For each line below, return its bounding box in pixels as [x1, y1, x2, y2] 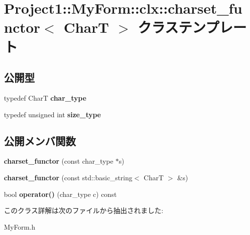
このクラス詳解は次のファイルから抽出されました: [4, 205, 163, 215]
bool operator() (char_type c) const [4, 189, 117, 199]
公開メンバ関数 [4, 133, 76, 148]
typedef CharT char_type [4, 92, 87, 103]
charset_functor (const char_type [4, 156, 114, 166]
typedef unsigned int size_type [4, 109, 101, 119]
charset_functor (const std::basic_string [4, 172, 133, 182]
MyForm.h [4, 221, 36, 232]
